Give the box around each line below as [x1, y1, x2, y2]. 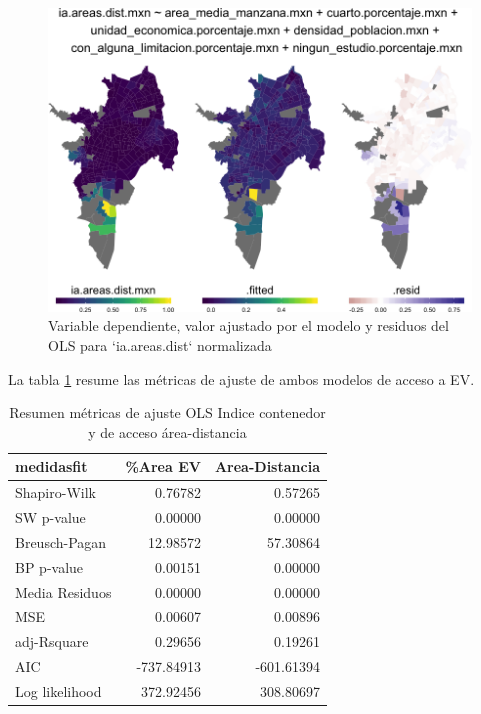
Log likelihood [15, 680, 102, 701]
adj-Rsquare [15, 631, 89, 652]
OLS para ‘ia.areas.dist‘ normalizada [48, 335, 272, 356]
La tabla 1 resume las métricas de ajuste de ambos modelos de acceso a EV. [8, 368, 475, 389]
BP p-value [15, 556, 84, 577]
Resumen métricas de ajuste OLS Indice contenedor [9, 402, 326, 423]
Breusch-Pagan [15, 531, 107, 552]
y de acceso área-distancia [88, 421, 247, 442]
